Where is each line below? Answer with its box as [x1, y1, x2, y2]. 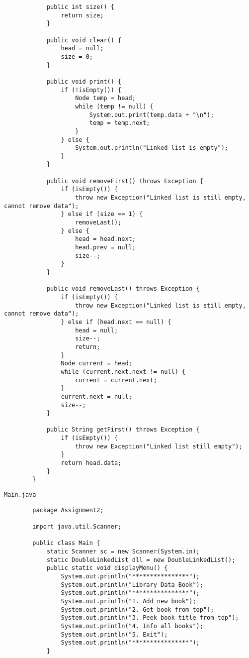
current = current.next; [75, 376, 157, 384]
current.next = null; [61, 393, 132, 400]
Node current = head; [61, 360, 132, 367]
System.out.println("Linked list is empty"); [75, 144, 229, 152]
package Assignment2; [32, 506, 104, 514]
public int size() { [46, 3, 114, 10]
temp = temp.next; [89, 119, 150, 127]
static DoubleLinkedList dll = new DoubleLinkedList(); [46, 556, 236, 563]
